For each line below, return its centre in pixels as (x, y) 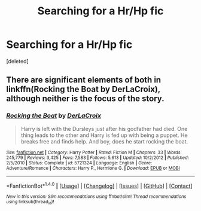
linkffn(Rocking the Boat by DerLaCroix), (83, 89)
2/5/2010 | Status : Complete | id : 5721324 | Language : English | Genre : (79, 163)
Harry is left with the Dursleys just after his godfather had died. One (104, 129)
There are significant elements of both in (84, 80)
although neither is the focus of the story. (85, 99)
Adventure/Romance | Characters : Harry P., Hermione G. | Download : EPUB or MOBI (93, 168)
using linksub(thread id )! (30, 202)
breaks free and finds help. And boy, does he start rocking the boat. (104, 141)
